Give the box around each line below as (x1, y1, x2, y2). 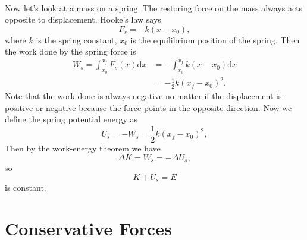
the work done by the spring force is (5, 45, 136, 58)
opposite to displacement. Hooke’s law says (5, 13, 161, 26)
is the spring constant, (36, 33, 117, 46)
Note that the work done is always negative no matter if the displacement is (5, 90, 282, 102)
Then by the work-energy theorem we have (5, 141, 161, 154)
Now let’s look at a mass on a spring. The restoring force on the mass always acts (5, 1, 303, 14)
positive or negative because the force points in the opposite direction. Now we (5, 101, 292, 113)
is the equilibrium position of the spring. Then (130, 33, 300, 46)
